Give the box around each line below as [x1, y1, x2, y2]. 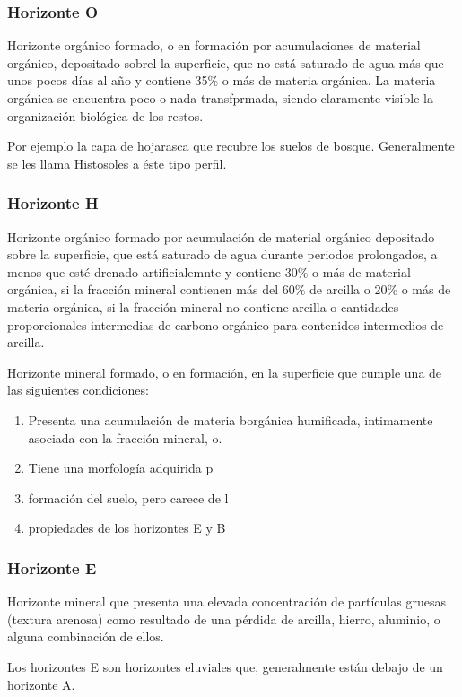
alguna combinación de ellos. [7, 627, 164, 646]
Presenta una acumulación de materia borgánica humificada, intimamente [28, 410, 433, 429]
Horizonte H [7, 192, 99, 214]
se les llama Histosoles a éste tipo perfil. [7, 153, 227, 172]
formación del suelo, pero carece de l [28, 488, 229, 507]
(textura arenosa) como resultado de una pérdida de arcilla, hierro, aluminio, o [7, 609, 440, 628]
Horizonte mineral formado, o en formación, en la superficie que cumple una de [7, 362, 442, 381]
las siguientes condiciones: [7, 380, 149, 399]
